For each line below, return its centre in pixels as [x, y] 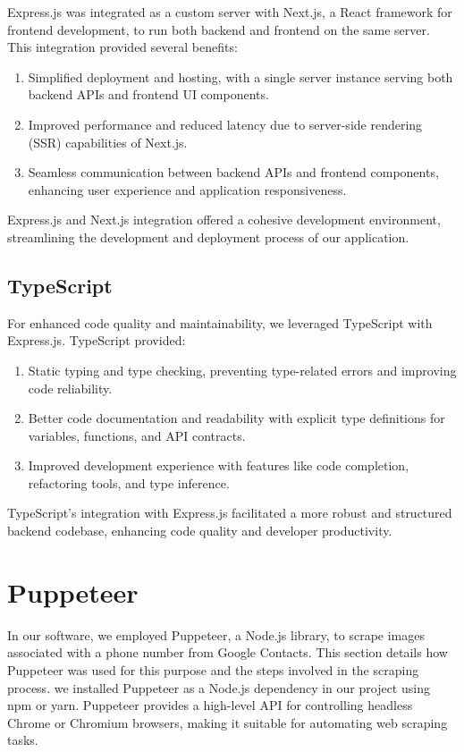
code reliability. [70, 388]
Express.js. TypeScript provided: [97, 340]
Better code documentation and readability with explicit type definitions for [236, 418]
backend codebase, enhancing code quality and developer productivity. [200, 531]
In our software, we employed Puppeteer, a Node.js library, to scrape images [216, 634]
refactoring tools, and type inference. [129, 482]
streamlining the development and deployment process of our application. [208, 237]
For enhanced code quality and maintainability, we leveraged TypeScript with [220, 322]
